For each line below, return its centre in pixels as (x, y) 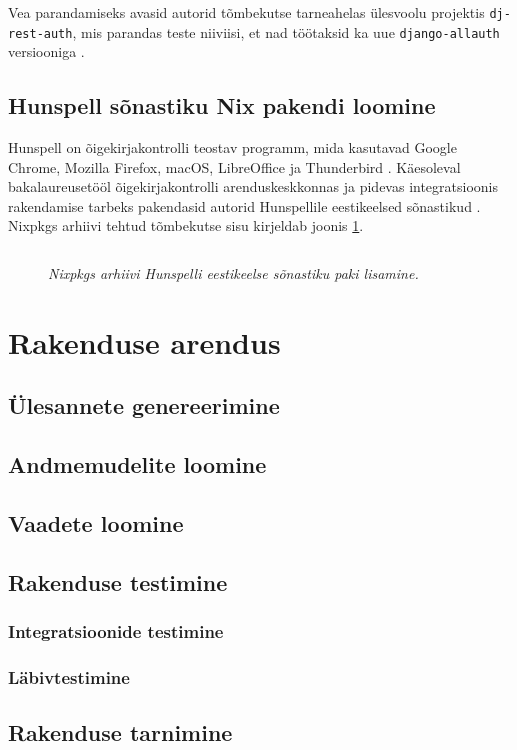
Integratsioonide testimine (116, 631)
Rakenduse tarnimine (120, 732)
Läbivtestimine (69, 676)
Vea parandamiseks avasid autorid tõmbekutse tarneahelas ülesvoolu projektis (246, 12)
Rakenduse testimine (118, 581)
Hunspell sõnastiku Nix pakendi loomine (222, 105)
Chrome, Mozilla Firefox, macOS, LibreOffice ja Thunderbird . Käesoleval (234, 166)
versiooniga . (46, 51)
